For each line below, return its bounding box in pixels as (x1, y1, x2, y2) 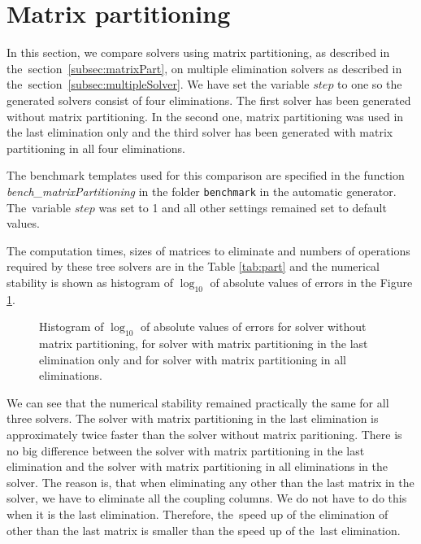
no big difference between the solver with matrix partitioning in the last (7, 442, 365, 459)
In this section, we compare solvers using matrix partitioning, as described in (7, 44, 390, 61)
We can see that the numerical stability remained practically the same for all (7, 394, 389, 411)
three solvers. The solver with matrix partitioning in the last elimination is (7, 410, 379, 427)
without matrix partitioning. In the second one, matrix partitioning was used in (7, 107, 404, 124)
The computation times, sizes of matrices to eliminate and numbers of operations (7, 242, 410, 259)
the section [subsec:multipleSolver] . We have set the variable (7, 76, 310, 93)
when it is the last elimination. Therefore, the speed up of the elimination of (7, 506, 388, 523)
